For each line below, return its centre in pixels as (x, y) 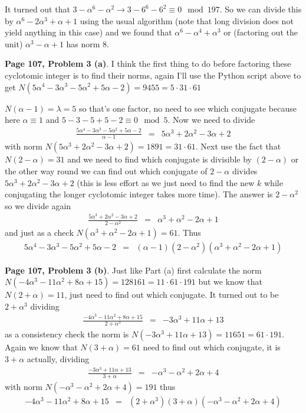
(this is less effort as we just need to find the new (166, 182)
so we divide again (38, 205)
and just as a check (39, 232)
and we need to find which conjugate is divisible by (159, 159)
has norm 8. (88, 43)
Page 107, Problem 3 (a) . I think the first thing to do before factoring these (148, 64)
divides (245, 171)
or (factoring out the (261, 32)
